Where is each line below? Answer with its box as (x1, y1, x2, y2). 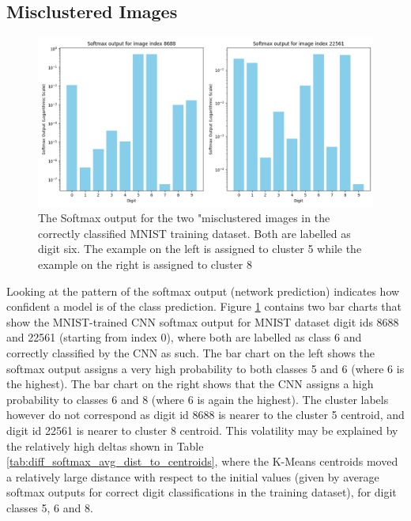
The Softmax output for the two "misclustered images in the (38, 210, 330, 226)
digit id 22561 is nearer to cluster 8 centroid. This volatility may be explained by (6, 422, 398, 438)
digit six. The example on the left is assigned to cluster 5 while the (38, 240, 362, 257)
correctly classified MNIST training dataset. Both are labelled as (38, 225, 351, 241)
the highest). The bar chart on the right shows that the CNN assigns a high (6, 376, 374, 392)
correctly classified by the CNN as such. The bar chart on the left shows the (6, 345, 375, 361)
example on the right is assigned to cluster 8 (38, 256, 253, 273)
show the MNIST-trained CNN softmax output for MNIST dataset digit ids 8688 (6, 313, 399, 330)
